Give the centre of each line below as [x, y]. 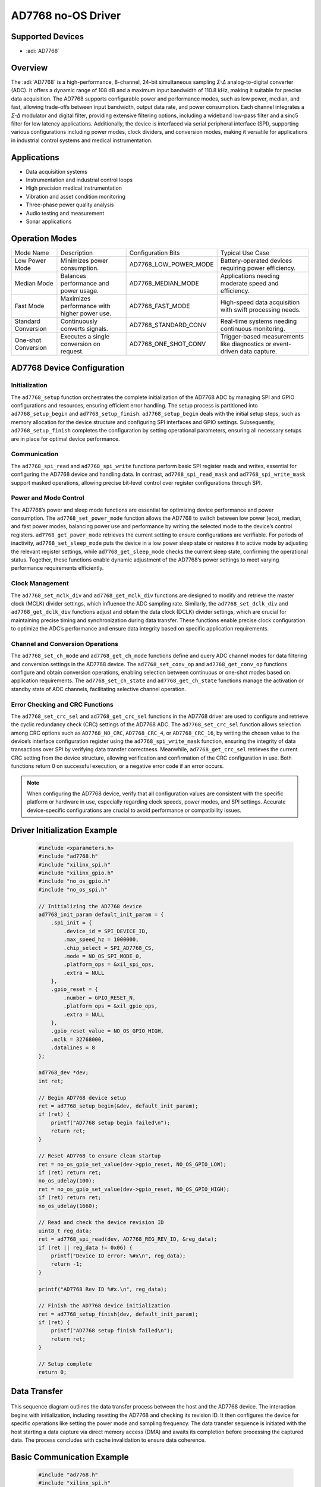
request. [72, 351]
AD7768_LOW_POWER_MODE [171, 264]
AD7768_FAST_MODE [160, 306]
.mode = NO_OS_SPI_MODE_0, [103, 956]
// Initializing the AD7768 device [90, 906]
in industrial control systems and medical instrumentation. [82, 140]
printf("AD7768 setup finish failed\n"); [112, 1331]
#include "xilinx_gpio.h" [76, 873]
